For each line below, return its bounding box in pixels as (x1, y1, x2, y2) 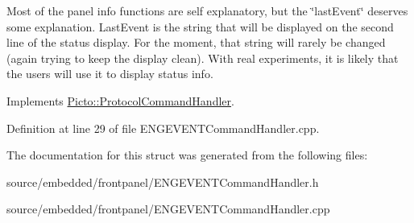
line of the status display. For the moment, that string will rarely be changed (6, 34, 386, 51)
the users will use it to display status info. (6, 65, 213, 82)
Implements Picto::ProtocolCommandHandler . (6, 92, 234, 109)
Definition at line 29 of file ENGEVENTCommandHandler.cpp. (6, 119, 320, 136)
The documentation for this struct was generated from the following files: (6, 147, 368, 163)
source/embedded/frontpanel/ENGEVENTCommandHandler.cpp (6, 200, 330, 217)
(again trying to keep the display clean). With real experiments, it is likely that (6, 49, 399, 66)
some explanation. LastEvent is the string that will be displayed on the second (6, 18, 394, 35)
